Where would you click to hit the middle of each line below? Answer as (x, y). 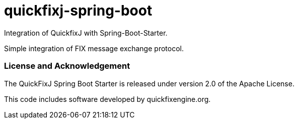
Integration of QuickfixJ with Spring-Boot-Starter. (86, 33)
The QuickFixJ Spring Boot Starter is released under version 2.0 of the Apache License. (149, 83)
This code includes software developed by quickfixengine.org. (107, 99)
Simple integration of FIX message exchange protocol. (94, 48)
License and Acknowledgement (67, 66)
